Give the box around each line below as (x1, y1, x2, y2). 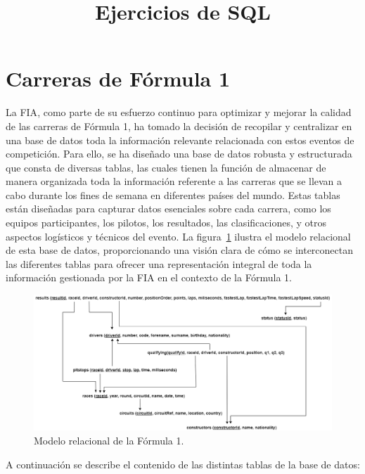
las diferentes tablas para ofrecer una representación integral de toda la (6, 256, 312, 271)
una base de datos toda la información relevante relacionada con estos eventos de (6, 132, 354, 147)
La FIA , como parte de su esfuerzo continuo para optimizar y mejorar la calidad (6, 105, 352, 120)
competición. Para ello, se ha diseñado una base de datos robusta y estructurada (6, 146, 352, 161)
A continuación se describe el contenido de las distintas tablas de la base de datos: (6, 456, 360, 471)
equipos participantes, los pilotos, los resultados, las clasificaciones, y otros (6, 215, 326, 230)
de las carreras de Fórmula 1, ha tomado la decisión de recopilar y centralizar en (6, 118, 352, 133)
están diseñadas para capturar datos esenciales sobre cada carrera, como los (6, 201, 331, 216)
